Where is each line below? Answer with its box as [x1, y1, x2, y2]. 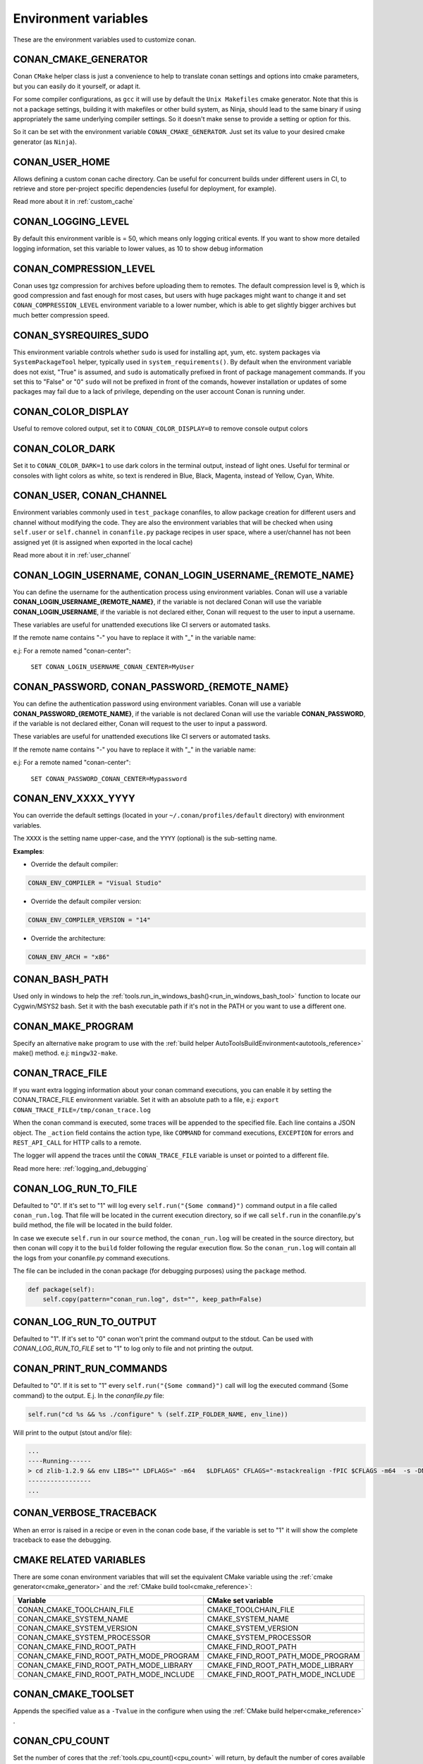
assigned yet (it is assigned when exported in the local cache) [13, 538, 193, 546]
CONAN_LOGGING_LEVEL [13, 216, 130, 228]
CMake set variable [207, 1595, 274, 1605]
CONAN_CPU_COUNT [13, 1735, 110, 1747]
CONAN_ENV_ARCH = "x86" [27, 953, 111, 961]
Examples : [13, 847, 45, 855]
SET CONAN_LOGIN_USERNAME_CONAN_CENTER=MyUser [30, 663, 195, 671]
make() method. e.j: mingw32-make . [13, 1049, 118, 1058]
